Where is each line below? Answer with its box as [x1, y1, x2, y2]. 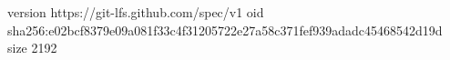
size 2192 [7, 38, 57, 57]
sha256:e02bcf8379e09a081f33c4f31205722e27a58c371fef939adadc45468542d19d [7, 20, 443, 39]
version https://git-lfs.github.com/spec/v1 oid [7, 3, 264, 21]
